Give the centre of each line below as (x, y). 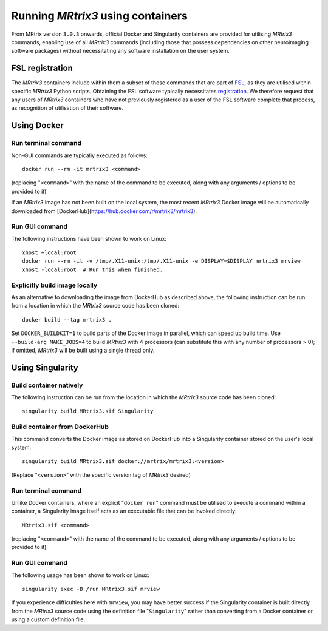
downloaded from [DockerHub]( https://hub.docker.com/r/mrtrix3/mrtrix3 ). (104, 211)
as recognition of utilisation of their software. (67, 108)
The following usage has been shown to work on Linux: (80, 575)
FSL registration (42, 68)
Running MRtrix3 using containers (99, 16)
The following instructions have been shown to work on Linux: (89, 238)
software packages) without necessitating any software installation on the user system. (121, 51)
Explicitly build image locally (54, 285)
